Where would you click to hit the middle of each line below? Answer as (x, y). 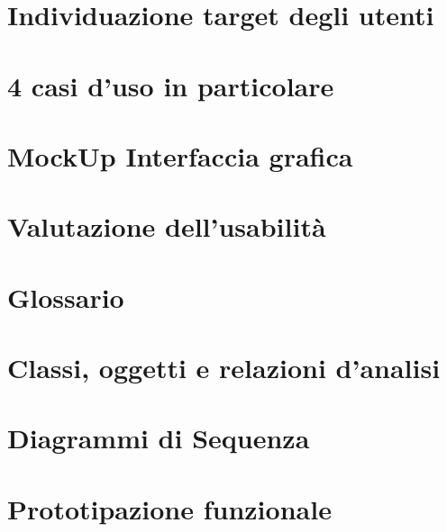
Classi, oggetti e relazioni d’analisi (224, 368)
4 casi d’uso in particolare (171, 85)
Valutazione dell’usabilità (167, 226)
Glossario (66, 297)
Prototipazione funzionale (169, 508)
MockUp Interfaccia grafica (180, 155)
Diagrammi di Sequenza (159, 438)
